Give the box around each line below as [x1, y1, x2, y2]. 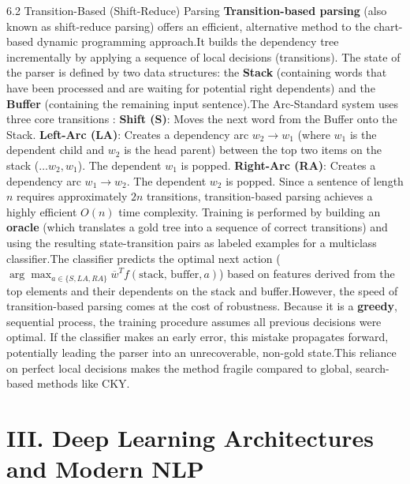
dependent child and [6, 141, 105, 158]
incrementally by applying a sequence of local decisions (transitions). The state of [6, 48, 401, 65]
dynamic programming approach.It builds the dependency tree [36, 33, 339, 50]
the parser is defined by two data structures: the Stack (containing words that [6, 64, 387, 81]
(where [297, 126, 330, 142]
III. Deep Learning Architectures [6, 421, 375, 453]
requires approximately [17, 188, 128, 204]
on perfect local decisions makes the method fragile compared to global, [6, 359, 352, 376]
